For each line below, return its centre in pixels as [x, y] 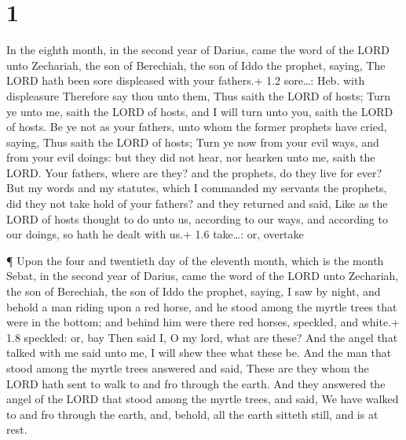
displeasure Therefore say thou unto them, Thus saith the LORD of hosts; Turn [198, 95]
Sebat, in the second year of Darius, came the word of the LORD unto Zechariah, [203, 276]
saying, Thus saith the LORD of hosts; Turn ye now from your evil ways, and [193, 142]
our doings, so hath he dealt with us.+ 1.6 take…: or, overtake [155, 234]
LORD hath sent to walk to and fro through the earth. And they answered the [196, 383]
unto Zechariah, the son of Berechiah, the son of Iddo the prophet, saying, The [196, 65]
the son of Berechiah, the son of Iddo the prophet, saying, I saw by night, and [194, 291]
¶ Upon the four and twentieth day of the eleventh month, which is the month [195, 260]
